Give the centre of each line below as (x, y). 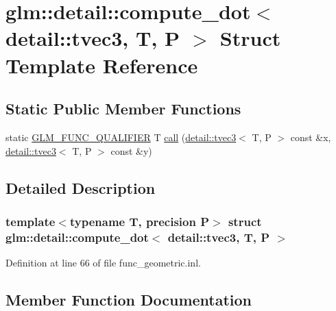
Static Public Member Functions (123, 109)
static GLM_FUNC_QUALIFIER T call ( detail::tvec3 (121, 137)
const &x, (311, 137)
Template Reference (102, 65)
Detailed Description (81, 187)
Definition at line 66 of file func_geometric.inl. (103, 263)
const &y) (131, 150)
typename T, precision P (140, 221)
